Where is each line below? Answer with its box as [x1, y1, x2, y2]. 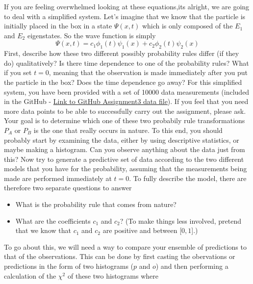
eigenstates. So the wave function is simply [27, 30, 156, 40]
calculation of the [4, 270, 56, 281]
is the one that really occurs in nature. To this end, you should [33, 125, 223, 135]
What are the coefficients [15, 215, 91, 226]
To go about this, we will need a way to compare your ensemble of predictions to [4, 241, 247, 252]
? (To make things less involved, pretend [120, 215, 241, 226]
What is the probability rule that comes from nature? [15, 199, 177, 209]
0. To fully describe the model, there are [126, 173, 247, 183]
